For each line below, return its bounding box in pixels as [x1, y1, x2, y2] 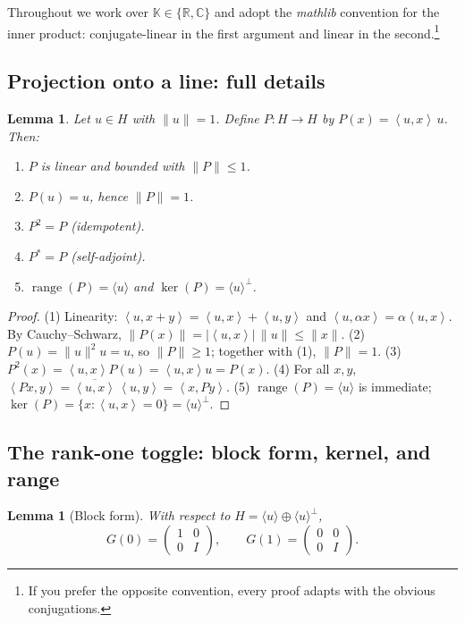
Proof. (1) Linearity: [7, 307, 118, 325]
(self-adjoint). [71, 247, 146, 265]
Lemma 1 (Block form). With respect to [7, 506, 231, 525]
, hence [89, 186, 128, 205]
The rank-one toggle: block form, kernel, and [7, 438, 431, 466]
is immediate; [358, 376, 432, 395]
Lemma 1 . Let [7, 109, 90, 128]
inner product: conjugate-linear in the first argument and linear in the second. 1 [7, 21, 440, 42]
